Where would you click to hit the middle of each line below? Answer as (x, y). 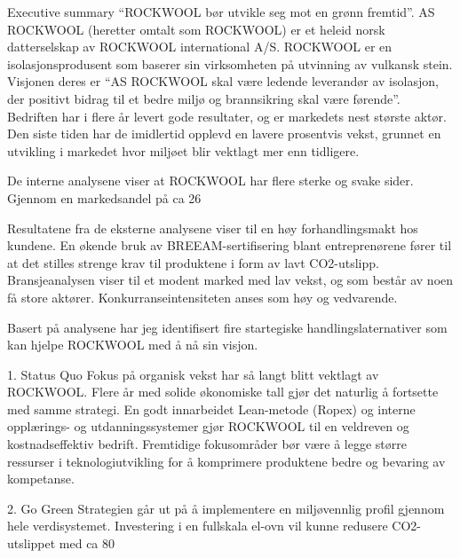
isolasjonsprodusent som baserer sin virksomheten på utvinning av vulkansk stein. (230, 63)
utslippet (32, 543)
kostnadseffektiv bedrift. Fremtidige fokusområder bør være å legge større (207, 444)
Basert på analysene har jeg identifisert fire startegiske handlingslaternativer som (227, 327)
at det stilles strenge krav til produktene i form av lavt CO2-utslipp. (193, 262)
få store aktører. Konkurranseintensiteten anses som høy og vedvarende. (202, 297)
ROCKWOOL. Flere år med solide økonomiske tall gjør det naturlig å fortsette (223, 392)
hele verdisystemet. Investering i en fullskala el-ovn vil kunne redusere (198, 526)
